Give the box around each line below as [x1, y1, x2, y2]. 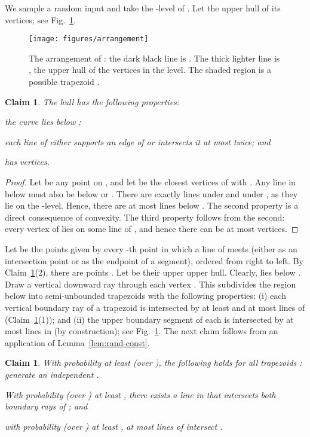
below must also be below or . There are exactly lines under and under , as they [5, 187, 298, 200]
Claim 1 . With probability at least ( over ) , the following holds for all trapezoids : [5, 356, 302, 369]
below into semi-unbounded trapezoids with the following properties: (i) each [5, 289, 286, 302]
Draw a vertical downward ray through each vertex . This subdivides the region [5, 277, 296, 290]
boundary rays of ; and [5, 400, 88, 412]
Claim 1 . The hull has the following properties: [5, 95, 180, 108]
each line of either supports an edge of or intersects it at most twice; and [5, 135, 271, 148]
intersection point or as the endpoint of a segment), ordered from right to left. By [5, 254, 303, 267]
